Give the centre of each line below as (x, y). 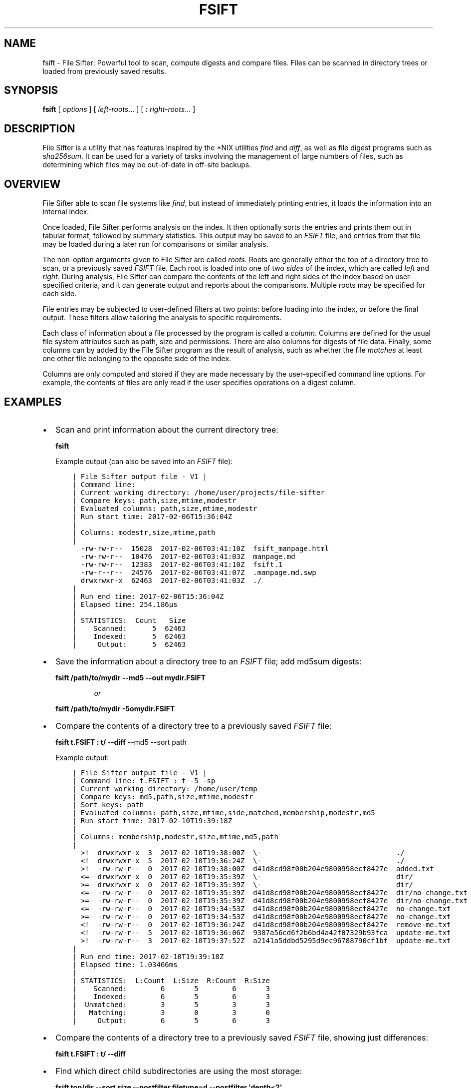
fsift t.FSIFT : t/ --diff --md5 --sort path (121, 742)
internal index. (66, 212)
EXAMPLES (33, 402)
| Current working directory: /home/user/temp (165, 789)
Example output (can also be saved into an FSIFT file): (144, 461)
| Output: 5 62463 (129, 644)
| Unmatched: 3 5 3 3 (171, 1004)
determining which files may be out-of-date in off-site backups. (147, 165)
